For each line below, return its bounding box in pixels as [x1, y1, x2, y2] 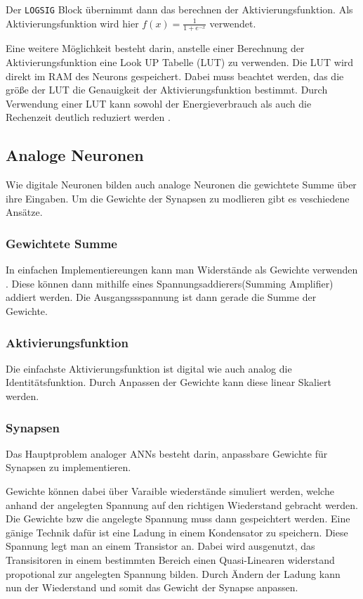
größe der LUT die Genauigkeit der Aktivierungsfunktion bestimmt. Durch [6, 82, 328, 97]
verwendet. [209, 15, 256, 30]
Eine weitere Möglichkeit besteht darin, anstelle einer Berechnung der [6, 41, 305, 56]
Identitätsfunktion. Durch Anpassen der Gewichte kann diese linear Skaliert [6, 375, 331, 389]
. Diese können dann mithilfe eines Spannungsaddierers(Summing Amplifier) [6, 276, 334, 290]
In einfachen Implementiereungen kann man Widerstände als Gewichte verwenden [6, 262, 358, 277]
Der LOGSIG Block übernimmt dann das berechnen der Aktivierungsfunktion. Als [6, 2, 353, 16]
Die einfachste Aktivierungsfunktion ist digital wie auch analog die [6, 361, 292, 375]
